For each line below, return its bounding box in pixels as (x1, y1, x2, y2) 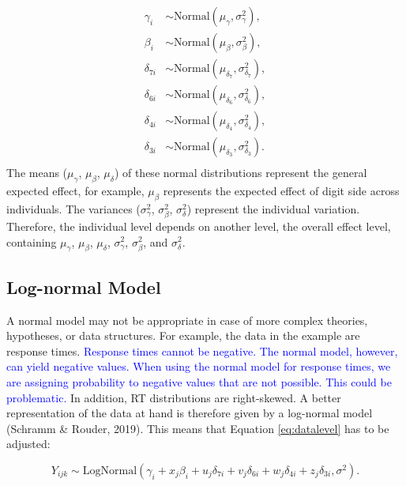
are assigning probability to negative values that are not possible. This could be (6, 373, 392, 390)
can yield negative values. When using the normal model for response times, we (6, 358, 391, 375)
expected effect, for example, (6, 183, 145, 199)
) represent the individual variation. (186, 200, 360, 217)
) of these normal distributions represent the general (114, 164, 367, 181)
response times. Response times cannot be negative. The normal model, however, (6, 342, 398, 359)
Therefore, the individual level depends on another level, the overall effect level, (6, 217, 391, 234)
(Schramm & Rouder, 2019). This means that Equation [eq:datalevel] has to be (6, 420, 389, 436)
